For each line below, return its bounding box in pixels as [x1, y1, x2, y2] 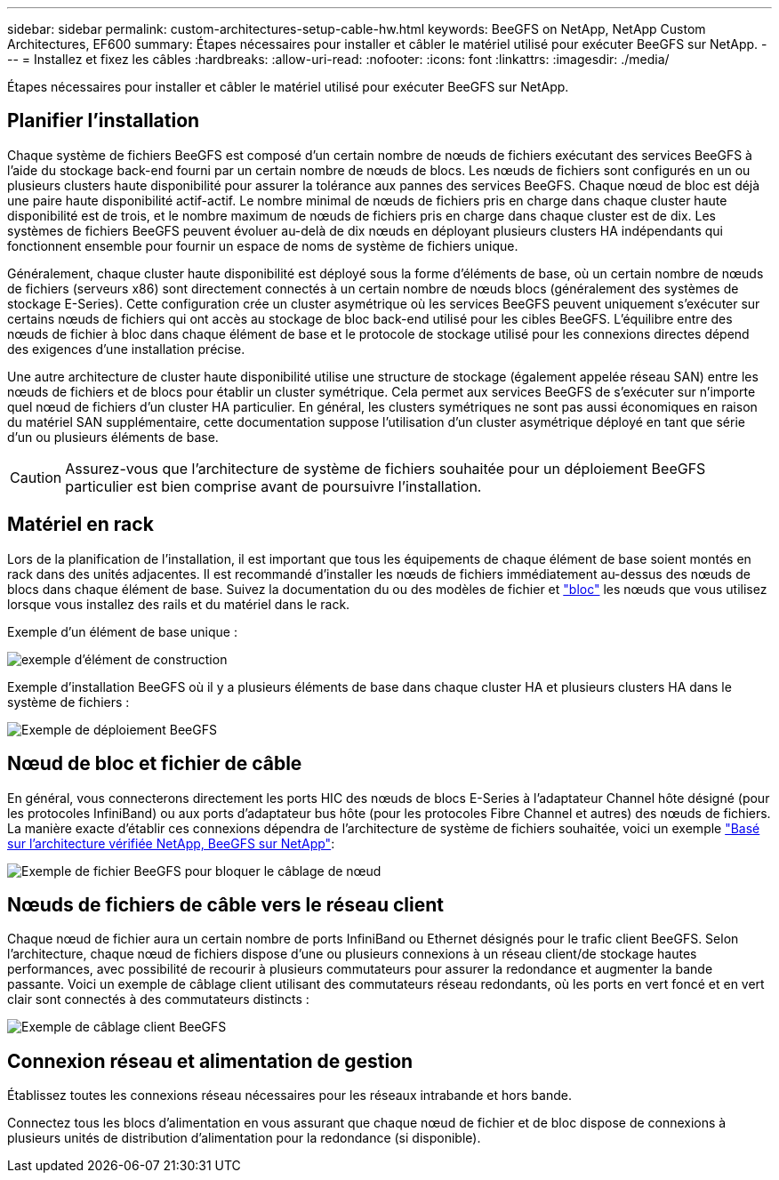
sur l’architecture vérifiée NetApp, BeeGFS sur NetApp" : [7, 835, 335, 851]
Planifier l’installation [7, 109, 200, 132]
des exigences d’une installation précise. [7, 341, 245, 357]
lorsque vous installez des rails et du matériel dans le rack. [7, 596, 350, 612]
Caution [10, 468, 62, 486]
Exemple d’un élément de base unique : [7, 623, 237, 639]
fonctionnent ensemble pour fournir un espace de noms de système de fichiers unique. [7, 237, 518, 253]
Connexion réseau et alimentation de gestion [7, 1049, 414, 1072]
